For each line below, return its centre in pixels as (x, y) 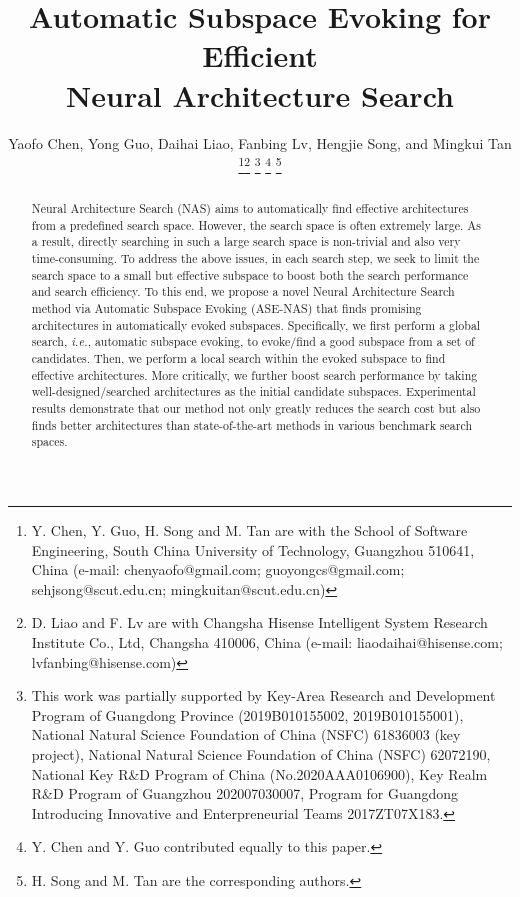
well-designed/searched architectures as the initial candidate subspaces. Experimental (253, 391)
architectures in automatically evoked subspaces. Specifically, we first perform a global (256, 324)
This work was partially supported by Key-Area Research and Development (263, 695)
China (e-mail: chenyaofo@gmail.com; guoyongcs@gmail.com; (218, 569)
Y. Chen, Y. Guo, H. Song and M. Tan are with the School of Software (249, 529)
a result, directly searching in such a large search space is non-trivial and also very (246, 241)
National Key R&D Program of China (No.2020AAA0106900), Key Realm (259, 773)
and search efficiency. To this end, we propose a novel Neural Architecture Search (243, 291)
